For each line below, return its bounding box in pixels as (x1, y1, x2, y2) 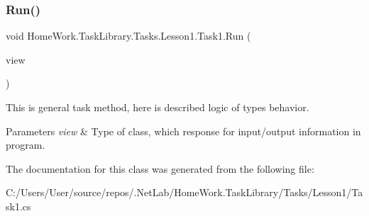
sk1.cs (6, 198, 31, 213)
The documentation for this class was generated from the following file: (6, 161, 314, 176)
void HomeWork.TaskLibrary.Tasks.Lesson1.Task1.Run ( (6, 28, 251, 43)
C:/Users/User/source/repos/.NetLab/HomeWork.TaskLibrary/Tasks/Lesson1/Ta (6, 185, 363, 200)
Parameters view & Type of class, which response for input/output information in (6, 123, 361, 138)
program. (6, 137, 45, 152)
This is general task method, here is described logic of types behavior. (6, 100, 309, 114)
